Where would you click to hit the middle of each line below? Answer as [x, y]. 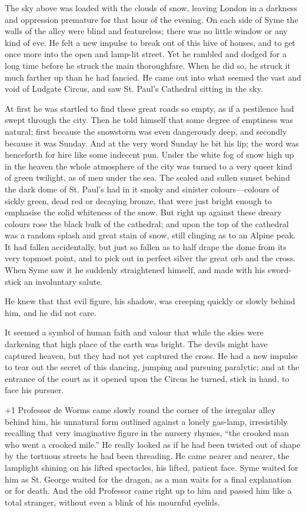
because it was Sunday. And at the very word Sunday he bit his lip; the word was [152, 143]
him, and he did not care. [51, 312]
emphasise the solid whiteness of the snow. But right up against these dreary [143, 212]
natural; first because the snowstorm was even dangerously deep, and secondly [146, 131]
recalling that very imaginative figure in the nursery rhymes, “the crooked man [147, 433]
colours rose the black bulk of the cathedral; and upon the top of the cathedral [147, 223]
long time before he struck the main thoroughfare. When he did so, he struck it [148, 65]
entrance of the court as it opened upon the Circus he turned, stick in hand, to [147, 378]
